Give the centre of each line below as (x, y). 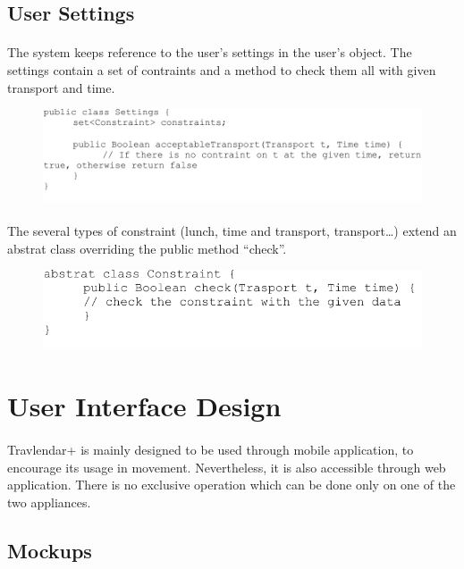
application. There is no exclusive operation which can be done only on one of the (232, 485)
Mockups (50, 550)
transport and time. (61, 87)
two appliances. (49, 502)
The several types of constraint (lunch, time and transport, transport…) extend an (232, 231)
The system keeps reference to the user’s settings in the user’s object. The (210, 52)
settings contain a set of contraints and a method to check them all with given (222, 69)
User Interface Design (144, 406)
